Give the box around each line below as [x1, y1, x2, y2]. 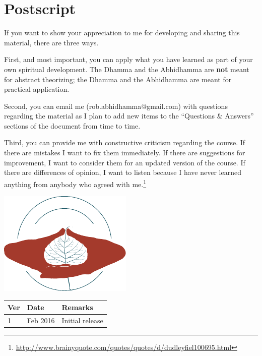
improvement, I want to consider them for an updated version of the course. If [4, 157, 245, 167]
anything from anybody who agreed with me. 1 [4, 177, 147, 189]
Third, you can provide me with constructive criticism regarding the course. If [4, 137, 245, 148]
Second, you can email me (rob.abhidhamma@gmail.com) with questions [4, 100, 228, 111]
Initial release [61, 315, 103, 326]
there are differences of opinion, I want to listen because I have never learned [4, 167, 241, 177]
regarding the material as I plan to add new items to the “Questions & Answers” [4, 110, 254, 121]
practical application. [4, 84, 70, 94]
